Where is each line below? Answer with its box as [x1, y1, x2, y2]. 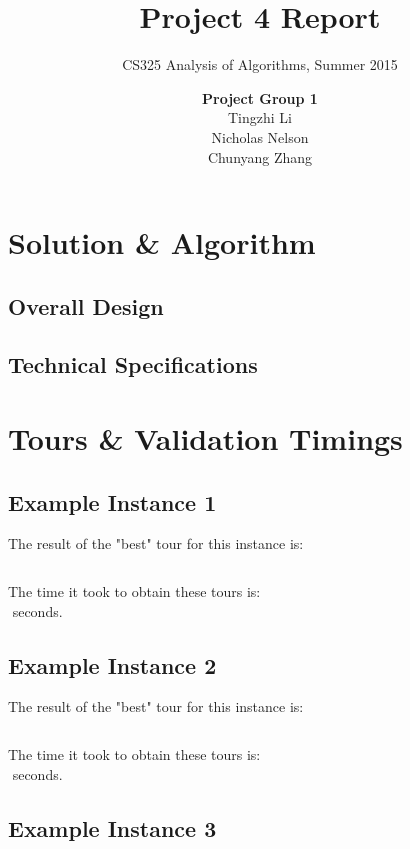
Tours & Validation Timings [8, 418, 403, 459]
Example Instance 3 [8, 812, 217, 843]
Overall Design [8, 290, 164, 321]
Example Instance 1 [8, 486, 217, 517]
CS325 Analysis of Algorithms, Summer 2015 [122, 54, 398, 75]
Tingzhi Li [228, 107, 292, 128]
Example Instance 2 [8, 649, 217, 680]
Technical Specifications [8, 349, 258, 380]
